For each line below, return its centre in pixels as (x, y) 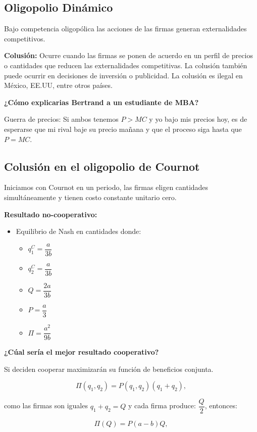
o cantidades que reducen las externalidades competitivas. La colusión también (126, 65)
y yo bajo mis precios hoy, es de (198, 119)
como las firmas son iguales (46, 405)
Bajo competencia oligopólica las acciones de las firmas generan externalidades (125, 29)
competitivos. (25, 38)
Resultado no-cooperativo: (51, 214)
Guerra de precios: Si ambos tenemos (61, 119)
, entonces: (221, 405)
